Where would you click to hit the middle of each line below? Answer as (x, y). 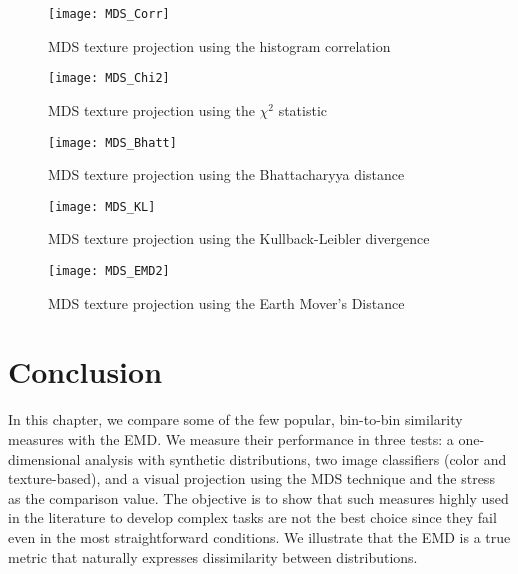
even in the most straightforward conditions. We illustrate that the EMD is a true (259, 536)
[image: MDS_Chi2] (109, 78)
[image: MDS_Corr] (109, 14)
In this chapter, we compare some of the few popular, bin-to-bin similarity (235, 419)
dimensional (44, 458)
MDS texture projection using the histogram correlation (219, 45)
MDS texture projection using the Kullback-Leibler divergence (239, 238)
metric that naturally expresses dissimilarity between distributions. (213, 556)
